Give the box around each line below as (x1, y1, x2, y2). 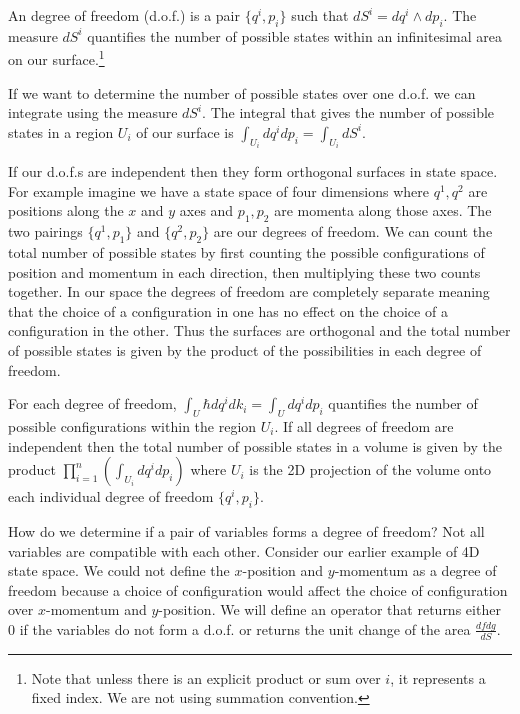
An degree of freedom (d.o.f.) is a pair (8, 5, 240, 25)
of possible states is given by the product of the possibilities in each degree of (8, 340, 482, 361)
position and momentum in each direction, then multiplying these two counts (8, 261, 481, 282)
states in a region (8, 121, 114, 142)
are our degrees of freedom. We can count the (213, 221, 493, 242)
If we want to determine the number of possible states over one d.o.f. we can (8, 82, 476, 103)
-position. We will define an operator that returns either (158, 599, 501, 620)
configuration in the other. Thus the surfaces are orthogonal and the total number (8, 320, 511, 341)
